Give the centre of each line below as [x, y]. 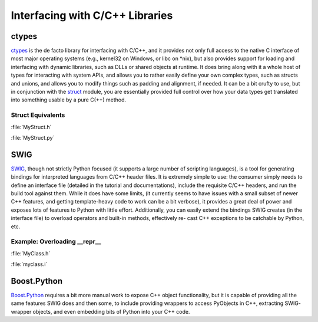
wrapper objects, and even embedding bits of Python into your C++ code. [100, 311]
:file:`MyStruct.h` [31, 127]
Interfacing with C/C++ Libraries [92, 15]
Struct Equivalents [38, 115]
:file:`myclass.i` [29, 264]
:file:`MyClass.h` [31, 253]
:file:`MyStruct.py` [33, 137]
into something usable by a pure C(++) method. [69, 100]
